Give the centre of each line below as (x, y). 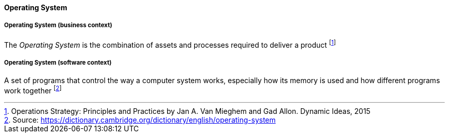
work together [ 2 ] (33, 90)
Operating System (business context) (58, 25)
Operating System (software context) (58, 62)
